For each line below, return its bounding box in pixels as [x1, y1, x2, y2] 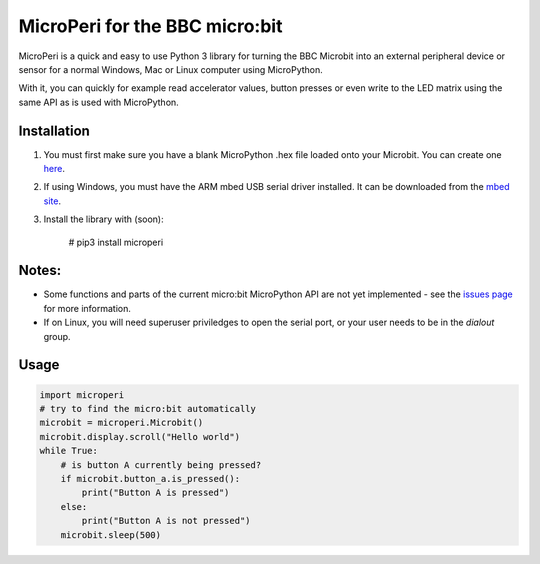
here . [43, 163, 65, 175]
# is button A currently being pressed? [60, 459, 262, 470]
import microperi [39, 389, 125, 400]
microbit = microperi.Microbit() [39, 417, 204, 429]
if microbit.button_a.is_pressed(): [60, 473, 240, 484]
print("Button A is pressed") [81, 487, 230, 499]
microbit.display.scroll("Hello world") [39, 431, 240, 442]
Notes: [18, 262, 62, 279]
